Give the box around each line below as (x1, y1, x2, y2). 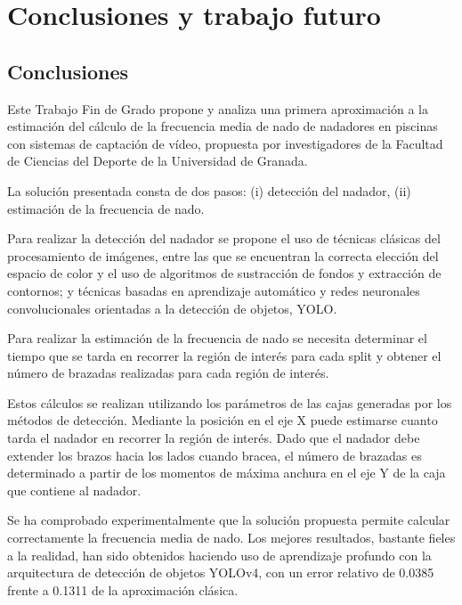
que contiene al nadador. (7, 480, 142, 499)
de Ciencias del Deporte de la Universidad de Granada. (7, 151, 308, 170)
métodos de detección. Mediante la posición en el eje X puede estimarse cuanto (7, 411, 438, 429)
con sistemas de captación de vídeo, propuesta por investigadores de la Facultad (7, 134, 443, 152)
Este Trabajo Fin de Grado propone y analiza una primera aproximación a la (7, 99, 428, 118)
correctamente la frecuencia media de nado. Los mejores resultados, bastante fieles (7, 528, 456, 547)
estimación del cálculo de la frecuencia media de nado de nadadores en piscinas (7, 117, 438, 135)
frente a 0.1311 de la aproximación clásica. (7, 580, 239, 599)
